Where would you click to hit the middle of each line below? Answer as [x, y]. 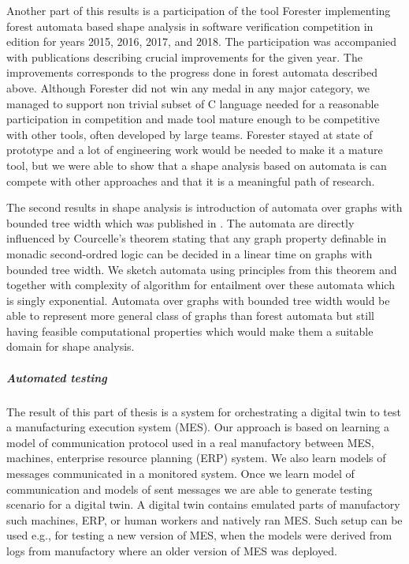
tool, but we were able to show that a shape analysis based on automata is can [197, 165]
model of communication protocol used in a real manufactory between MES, [190, 442]
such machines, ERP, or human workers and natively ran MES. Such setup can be [204, 519]
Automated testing [57, 377]
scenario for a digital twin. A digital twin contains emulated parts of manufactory [203, 504]
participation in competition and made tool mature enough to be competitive [193, 119]
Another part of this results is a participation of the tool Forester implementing [199, 10]
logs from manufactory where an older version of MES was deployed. [172, 550]
